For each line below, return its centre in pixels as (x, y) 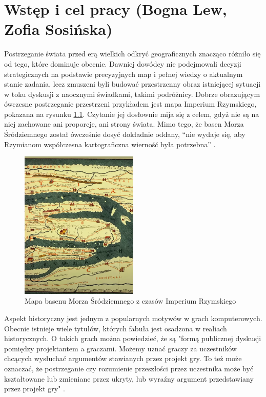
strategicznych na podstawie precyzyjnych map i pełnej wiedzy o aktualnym (124, 74)
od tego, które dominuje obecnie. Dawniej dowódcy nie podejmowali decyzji (123, 63)
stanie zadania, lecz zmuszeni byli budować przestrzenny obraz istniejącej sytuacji (132, 84)
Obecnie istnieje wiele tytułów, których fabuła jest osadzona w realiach (116, 328)
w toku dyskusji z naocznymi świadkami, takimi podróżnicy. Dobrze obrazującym (132, 94)
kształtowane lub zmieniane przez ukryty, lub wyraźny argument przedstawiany (129, 378)
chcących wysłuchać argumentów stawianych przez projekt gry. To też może (123, 358)
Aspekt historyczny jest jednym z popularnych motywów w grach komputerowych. (133, 318)
